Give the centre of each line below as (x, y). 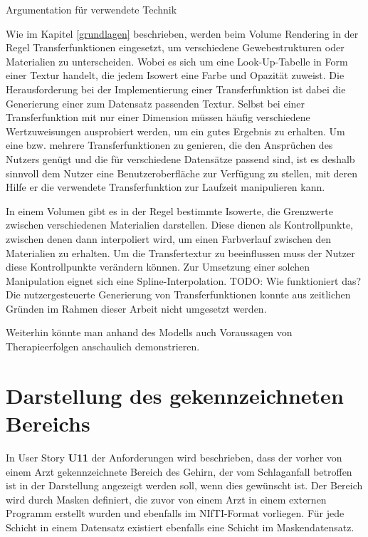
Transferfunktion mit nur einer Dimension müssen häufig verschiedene (158, 117)
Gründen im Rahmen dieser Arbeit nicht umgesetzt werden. (136, 308)
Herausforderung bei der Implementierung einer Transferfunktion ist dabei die (176, 89)
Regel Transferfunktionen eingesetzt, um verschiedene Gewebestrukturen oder (175, 47)
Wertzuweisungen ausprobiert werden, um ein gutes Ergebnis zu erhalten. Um (175, 131)
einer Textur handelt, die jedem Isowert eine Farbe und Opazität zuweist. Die (175, 75)
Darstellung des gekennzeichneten (175, 395)
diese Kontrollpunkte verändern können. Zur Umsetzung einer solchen (158, 267)
